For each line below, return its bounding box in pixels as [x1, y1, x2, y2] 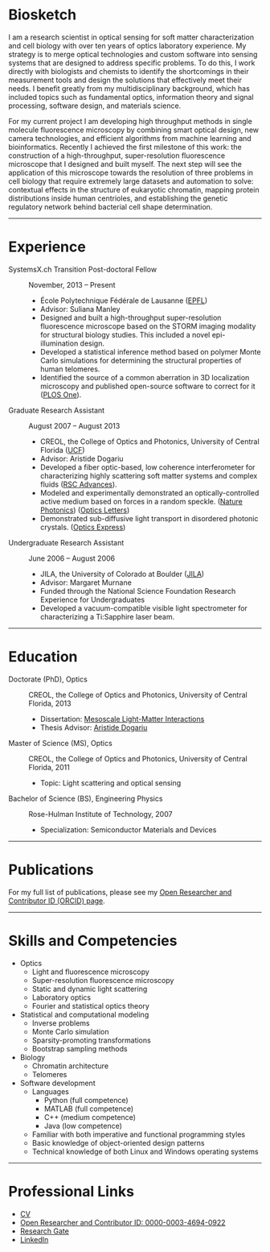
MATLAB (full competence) [43, 1104, 134, 1113]
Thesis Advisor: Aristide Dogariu [39, 723, 148, 732]
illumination [39, 338, 79, 348]
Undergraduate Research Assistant [8, 537, 125, 547]
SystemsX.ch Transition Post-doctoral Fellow [8, 264, 157, 274]
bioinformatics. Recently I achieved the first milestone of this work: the [8, 142, 243, 151]
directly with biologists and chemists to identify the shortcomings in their [8, 66, 249, 76]
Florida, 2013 [28, 699, 72, 708]
